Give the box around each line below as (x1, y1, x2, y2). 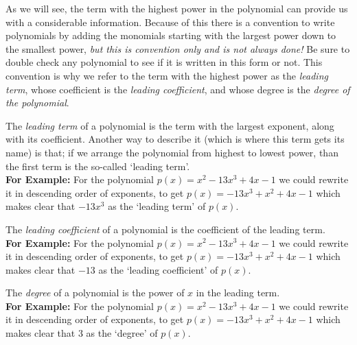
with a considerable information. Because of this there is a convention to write (5, 14, 335, 29)
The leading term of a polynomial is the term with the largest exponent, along (5, 118, 334, 132)
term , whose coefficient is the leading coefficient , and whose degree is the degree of (5, 82, 350, 96)
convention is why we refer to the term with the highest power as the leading (5, 68, 328, 82)
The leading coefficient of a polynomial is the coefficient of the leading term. (5, 222, 325, 236)
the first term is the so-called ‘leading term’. (5, 158, 190, 173)
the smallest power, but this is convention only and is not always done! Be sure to (5, 41, 350, 56)
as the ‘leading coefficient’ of (98, 262, 218, 276)
